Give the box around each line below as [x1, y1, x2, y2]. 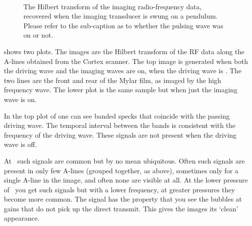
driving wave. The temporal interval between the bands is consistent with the [4, 120, 236, 130]
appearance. [4, 213, 40, 223]
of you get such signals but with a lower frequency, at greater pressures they [4, 184, 235, 194]
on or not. [23, 30, 53, 40]
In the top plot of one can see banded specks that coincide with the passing [4, 110, 230, 121]
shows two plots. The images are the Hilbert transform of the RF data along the [4, 46, 245, 56]
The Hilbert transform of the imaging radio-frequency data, [23, 1, 202, 11]
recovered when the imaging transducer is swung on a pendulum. [23, 11, 218, 21]
